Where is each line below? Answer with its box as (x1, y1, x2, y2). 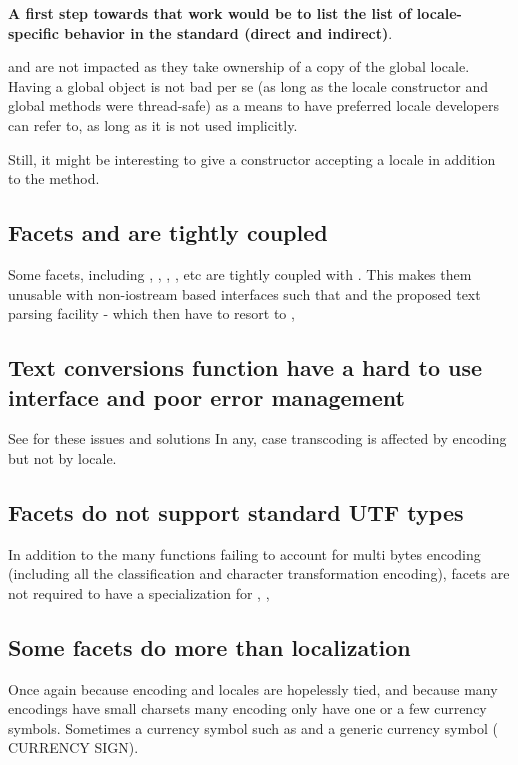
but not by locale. (8, 447, 117, 468)
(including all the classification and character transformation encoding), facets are (8, 563, 510, 584)
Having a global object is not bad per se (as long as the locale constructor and (8, 75, 488, 96)
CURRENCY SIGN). (8, 737, 139, 758)
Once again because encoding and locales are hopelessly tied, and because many (8, 678, 498, 699)
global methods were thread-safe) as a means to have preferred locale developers (8, 95, 499, 116)
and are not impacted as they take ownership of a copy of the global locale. (8, 56, 470, 77)
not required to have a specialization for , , (8, 582, 270, 603)
